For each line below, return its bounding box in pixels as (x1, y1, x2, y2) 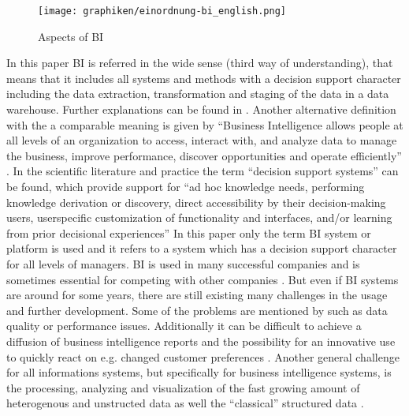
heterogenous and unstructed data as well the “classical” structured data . (6, 395, 364, 411)
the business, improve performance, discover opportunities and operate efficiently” (6, 147, 402, 163)
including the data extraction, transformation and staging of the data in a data (6, 85, 389, 102)
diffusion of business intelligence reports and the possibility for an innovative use (6, 332, 396, 349)
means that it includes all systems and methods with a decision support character (6, 69, 401, 86)
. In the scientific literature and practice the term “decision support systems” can (6, 163, 399, 179)
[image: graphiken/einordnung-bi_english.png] (38, 6, 286, 17)
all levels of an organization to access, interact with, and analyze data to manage (6, 132, 397, 148)
